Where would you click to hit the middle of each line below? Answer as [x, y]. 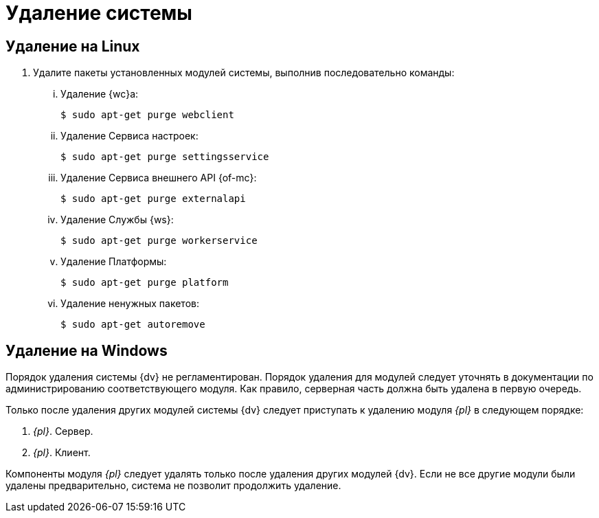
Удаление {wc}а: [100, 94]
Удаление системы [99, 13]
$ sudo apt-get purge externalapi [153, 199]
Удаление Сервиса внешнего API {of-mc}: [159, 178]
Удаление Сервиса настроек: [129, 136]
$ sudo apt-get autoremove [133, 325]
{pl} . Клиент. [62, 453]
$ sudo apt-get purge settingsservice [165, 157]
